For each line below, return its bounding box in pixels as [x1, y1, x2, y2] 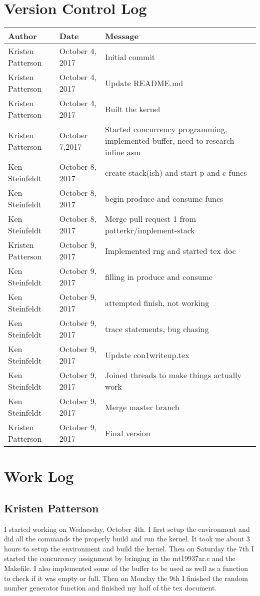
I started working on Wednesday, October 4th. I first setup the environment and [4, 523, 250, 534]
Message [105, 30, 139, 42]
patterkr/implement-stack [105, 224, 195, 236]
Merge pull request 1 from [105, 213, 196, 225]
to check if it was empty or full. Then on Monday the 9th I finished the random [4, 572, 248, 583]
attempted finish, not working [105, 296, 209, 309]
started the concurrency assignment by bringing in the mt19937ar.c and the [4, 553, 235, 563]
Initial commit [105, 51, 155, 63]
